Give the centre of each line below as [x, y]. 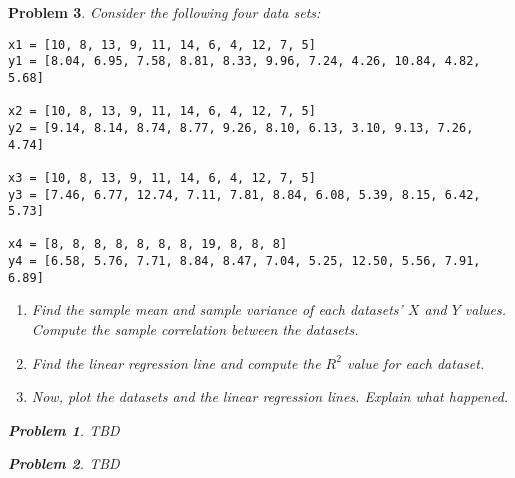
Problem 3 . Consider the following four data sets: [164, 12]
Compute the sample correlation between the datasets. [195, 329]
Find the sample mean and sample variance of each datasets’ [217, 309]
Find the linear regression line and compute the [176, 362]
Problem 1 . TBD [64, 429]
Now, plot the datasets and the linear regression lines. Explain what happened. [270, 396]
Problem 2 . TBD [64, 463]
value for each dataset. [415, 362]
